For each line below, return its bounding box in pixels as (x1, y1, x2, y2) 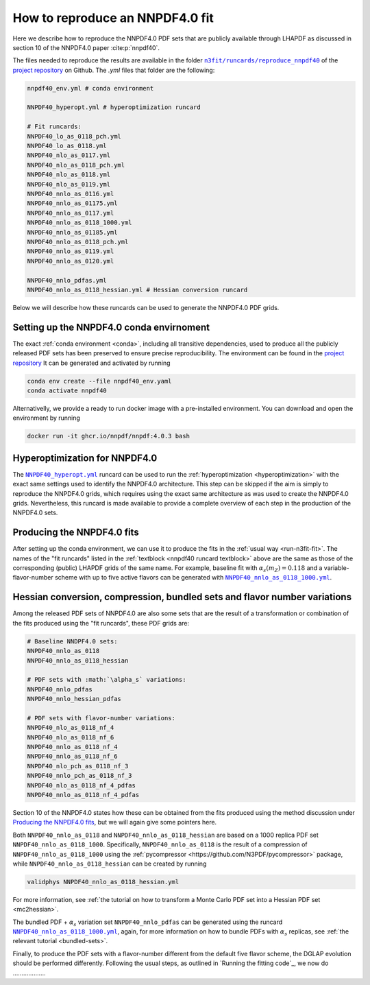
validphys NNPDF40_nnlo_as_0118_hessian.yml (27, 878, 180, 886)
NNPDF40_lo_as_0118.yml (27, 142, 108, 150)
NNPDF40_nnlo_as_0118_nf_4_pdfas (27, 791, 140, 798)
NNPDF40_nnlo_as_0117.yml (27, 209, 114, 217)
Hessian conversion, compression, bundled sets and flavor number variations (12, 591, 352, 603)
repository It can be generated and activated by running (12, 359, 171, 367)
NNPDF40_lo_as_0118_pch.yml (27, 132, 121, 140)
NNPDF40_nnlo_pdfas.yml (27, 276, 108, 284)
